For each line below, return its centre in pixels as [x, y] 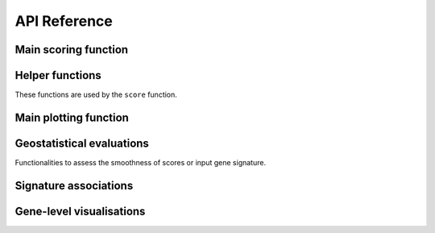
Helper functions [58, 75]
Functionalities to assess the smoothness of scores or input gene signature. [140, 162]
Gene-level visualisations [80, 211]
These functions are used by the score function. [96, 95]
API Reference [64, 21]
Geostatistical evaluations [82, 143]
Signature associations [74, 185]
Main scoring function [72, 50]
